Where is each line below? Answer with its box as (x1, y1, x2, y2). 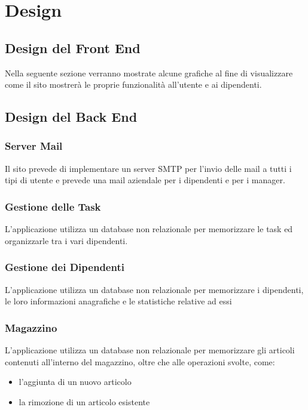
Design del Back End (5, 107, 138, 126)
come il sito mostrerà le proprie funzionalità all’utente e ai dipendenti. (5, 78, 262, 91)
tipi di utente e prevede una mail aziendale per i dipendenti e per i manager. (5, 174, 285, 186)
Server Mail (5, 138, 63, 153)
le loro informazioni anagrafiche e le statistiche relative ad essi (5, 295, 232, 307)
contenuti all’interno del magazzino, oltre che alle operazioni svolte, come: (5, 355, 275, 368)
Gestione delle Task (5, 199, 101, 214)
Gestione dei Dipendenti (5, 260, 124, 275)
